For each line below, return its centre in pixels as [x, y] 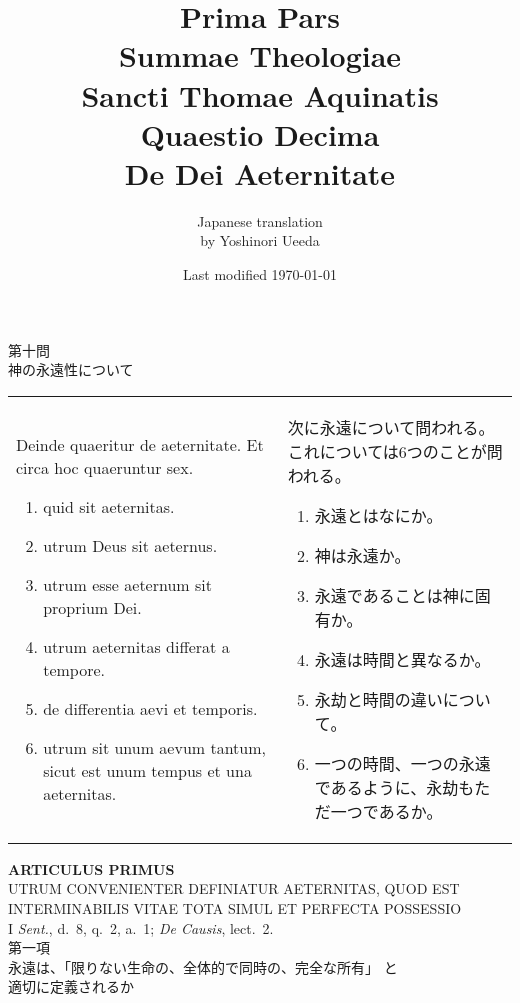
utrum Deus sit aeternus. [130, 545]
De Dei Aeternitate [260, 172]
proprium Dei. [92, 607]
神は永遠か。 [362, 555]
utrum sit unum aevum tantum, [155, 747]
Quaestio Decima [260, 133]
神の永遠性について [71, 369]
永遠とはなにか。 [378, 515]
